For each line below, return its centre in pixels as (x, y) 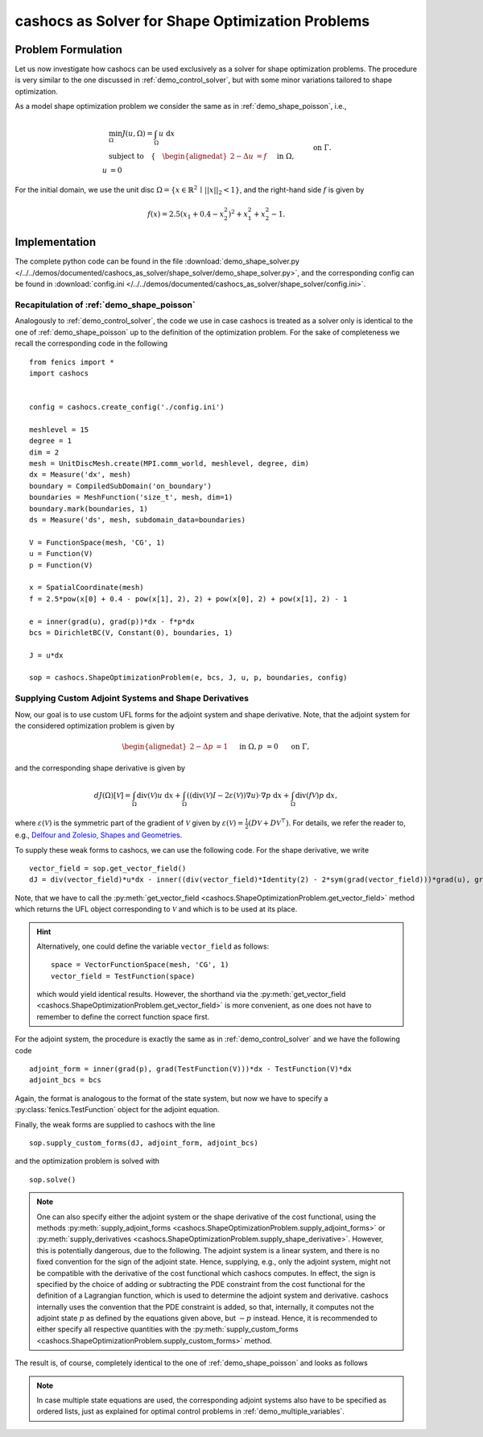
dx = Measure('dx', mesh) (80, 475)
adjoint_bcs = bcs (66, 1080)
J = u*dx (46, 655)
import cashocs (59, 373)
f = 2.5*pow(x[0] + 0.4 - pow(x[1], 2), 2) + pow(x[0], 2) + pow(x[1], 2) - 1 (188, 599)
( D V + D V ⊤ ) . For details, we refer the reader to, (327, 822)
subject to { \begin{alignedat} (168, 156)
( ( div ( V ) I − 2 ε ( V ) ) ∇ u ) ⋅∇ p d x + (238, 795)
